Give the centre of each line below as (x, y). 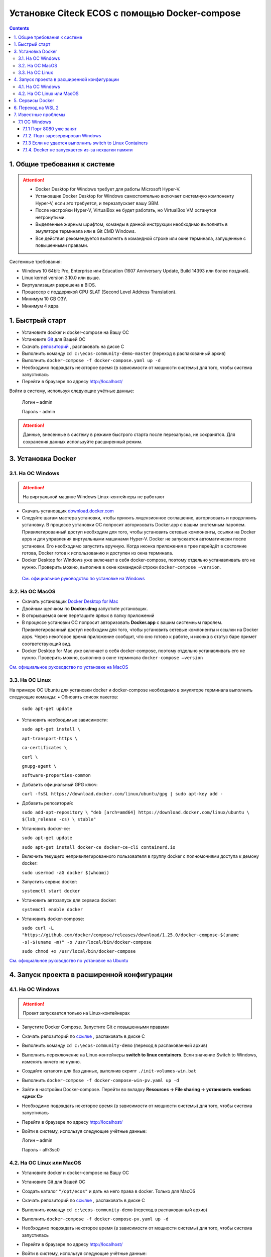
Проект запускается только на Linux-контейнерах (76, 1013)
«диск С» (32, 1097)
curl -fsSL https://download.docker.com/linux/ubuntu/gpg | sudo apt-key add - (122, 794)
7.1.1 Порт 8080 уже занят (50, 129)
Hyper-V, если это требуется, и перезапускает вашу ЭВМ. (98, 203)
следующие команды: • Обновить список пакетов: (64, 697)
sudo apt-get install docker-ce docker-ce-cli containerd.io (99, 847)
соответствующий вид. (47, 644)
